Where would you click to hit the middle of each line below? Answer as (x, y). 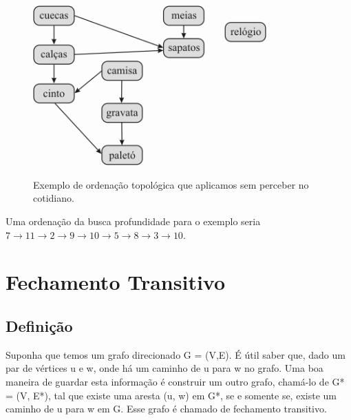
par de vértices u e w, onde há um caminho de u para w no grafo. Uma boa (164, 368)
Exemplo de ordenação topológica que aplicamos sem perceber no (171, 184)
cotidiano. (54, 198)
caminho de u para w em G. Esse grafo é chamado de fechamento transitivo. (166, 409)
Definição (39, 325)
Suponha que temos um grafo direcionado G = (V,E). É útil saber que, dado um (175, 354)
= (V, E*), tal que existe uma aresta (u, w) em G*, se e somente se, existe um (171, 395)
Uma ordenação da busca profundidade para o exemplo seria (133, 221)
